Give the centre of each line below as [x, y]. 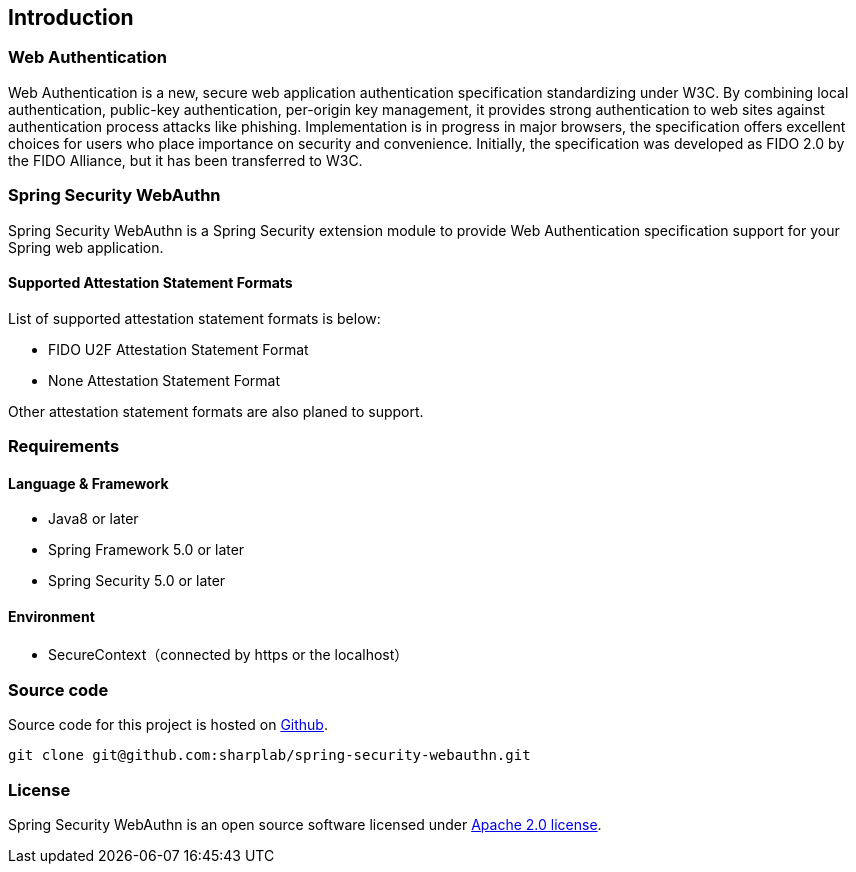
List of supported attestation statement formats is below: [194, 318]
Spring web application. [86, 247]
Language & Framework [88, 483]
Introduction [71, 17]
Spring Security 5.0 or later [137, 581]
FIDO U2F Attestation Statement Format [178, 349]
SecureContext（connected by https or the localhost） [228, 654]
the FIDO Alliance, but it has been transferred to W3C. [185, 160]
